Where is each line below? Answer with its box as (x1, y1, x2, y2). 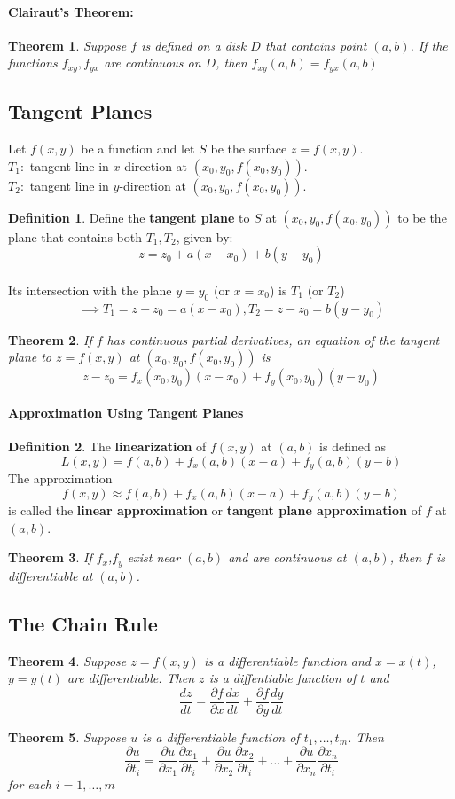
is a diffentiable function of (208, 669, 357, 687)
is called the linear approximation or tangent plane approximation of (8, 501, 421, 520)
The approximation (8, 469, 113, 488)
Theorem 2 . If (8, 330, 92, 349)
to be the (397, 208, 447, 226)
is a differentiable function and (203, 651, 371, 670)
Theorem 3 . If (8, 548, 92, 567)
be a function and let (81, 139, 195, 158)
